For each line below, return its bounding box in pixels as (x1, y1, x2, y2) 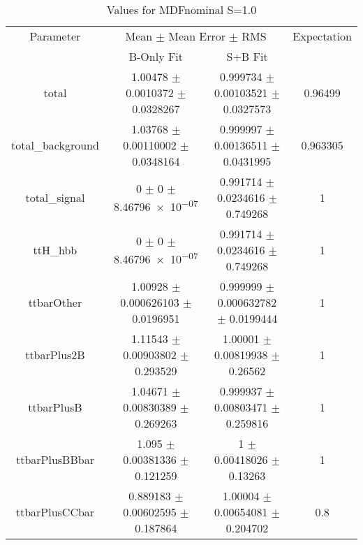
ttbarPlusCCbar (15, 504, 95, 520)
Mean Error (168, 28, 226, 44)
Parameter (29, 28, 81, 44)
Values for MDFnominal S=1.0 (106, 1, 257, 17)
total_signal (25, 189, 85, 205)
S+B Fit (226, 48, 268, 64)
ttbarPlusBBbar (15, 451, 94, 467)
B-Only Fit (128, 48, 184, 64)
